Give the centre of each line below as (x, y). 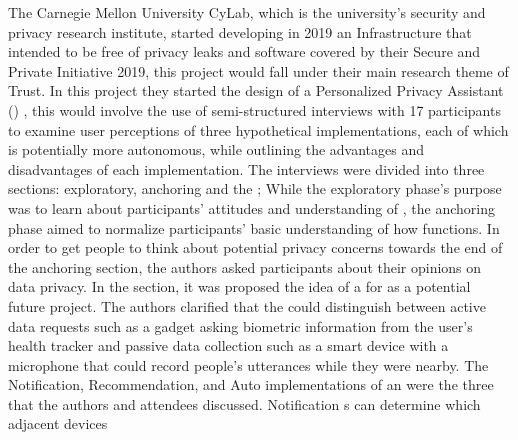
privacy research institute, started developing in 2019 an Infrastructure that (240, 31)
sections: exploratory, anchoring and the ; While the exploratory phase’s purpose (255, 188)
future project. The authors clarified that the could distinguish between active (247, 305)
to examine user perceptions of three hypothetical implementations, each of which (258, 129)
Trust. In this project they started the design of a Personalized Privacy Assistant (256, 90)
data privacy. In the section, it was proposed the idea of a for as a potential (239, 286)
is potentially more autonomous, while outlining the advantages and (216, 149)
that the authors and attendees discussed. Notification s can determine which (244, 403)
